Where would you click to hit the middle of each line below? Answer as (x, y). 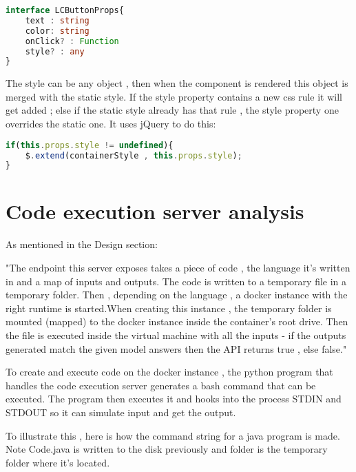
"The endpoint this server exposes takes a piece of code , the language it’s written (178, 267)
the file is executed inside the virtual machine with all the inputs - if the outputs (176, 335)
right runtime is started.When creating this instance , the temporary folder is (169, 308)
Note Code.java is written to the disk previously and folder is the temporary (167, 449)
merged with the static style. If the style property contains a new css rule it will (174, 96)
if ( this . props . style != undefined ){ (90, 145)
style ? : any (55, 51)
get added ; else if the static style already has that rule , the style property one (172, 110)
